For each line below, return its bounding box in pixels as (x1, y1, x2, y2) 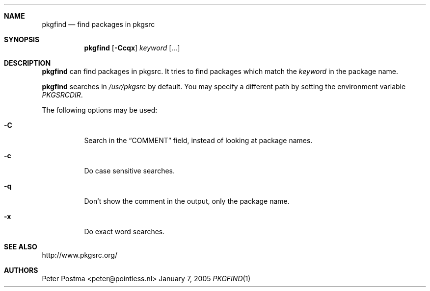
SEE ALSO (4, 242, 37, 251)
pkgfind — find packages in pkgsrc (42, 20, 155, 28)
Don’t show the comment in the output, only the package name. (84, 197, 290, 205)
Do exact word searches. (84, 227, 165, 236)
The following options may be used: (42, 106, 158, 114)
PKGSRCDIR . (42, 91, 83, 99)
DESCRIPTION (4, 59, 51, 67)
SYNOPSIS (4, 35, 40, 44)
